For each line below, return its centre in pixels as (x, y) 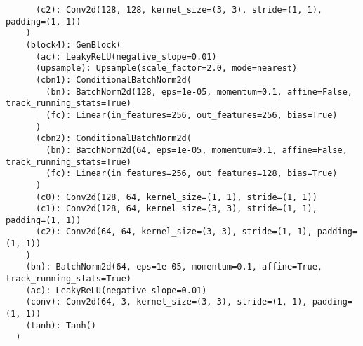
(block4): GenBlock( (73, 45)
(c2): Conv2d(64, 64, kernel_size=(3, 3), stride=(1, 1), (174, 232)
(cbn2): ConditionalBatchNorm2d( (113, 139)
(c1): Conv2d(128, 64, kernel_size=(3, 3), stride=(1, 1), (176, 209)
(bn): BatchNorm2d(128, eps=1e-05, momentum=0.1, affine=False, (199, 92)
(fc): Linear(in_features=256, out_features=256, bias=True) (192, 115)
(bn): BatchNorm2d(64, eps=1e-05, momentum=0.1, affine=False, (197, 150)
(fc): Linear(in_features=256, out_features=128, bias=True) (192, 174)
